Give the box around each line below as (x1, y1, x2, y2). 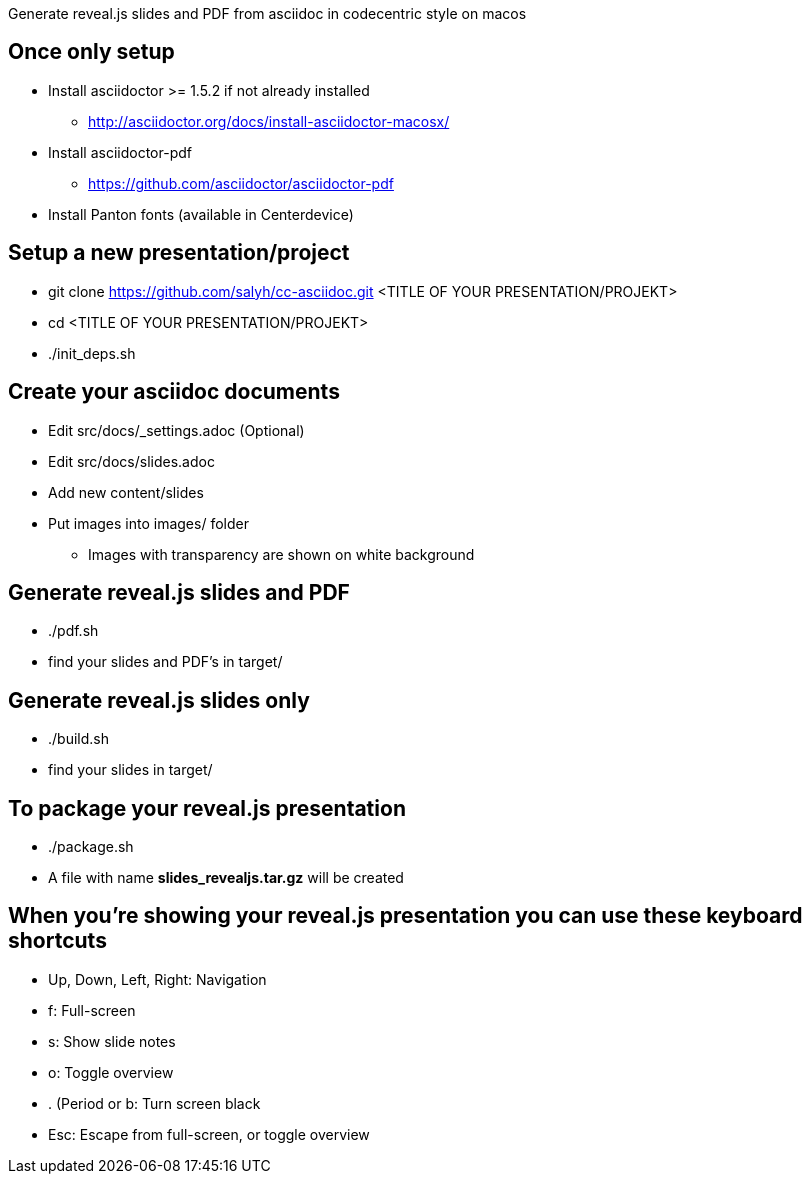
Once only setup (8, 39, 175, 65)
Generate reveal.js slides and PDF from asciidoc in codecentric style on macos (8, 5, 527, 22)
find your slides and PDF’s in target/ (48, 653, 283, 671)
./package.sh (48, 838, 134, 856)
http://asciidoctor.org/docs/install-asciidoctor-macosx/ (88, 112, 450, 130)
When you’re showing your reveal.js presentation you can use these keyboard (8, 903, 803, 929)
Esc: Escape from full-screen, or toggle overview (48, 1125, 370, 1143)
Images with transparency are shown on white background (88, 545, 475, 563)
